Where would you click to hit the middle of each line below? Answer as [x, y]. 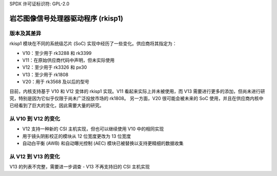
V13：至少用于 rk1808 [45, 74]
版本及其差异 [25, 33]
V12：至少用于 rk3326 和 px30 [55, 67]
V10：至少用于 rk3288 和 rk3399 [57, 53]
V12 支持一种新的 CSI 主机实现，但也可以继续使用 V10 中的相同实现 [93, 129]
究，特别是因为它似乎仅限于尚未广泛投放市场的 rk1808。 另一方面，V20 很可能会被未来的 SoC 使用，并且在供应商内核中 [136, 98]
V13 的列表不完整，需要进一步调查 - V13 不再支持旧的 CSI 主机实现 [80, 167]
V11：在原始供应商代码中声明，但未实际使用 [68, 60]
